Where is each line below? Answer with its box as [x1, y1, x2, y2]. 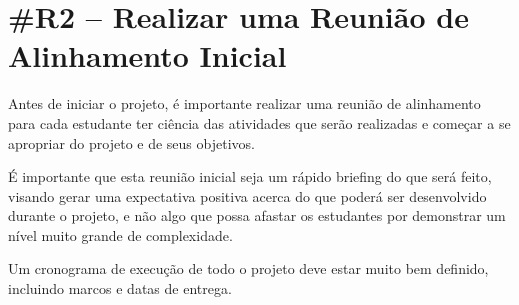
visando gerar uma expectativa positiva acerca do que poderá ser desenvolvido [8, 185, 487, 206]
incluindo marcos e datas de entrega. [8, 278, 232, 299]
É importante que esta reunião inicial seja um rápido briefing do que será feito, [8, 166, 492, 187]
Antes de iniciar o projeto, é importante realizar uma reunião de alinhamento [8, 93, 481, 114]
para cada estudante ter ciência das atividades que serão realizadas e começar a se [8, 112, 511, 133]
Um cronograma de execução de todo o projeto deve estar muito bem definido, [8, 258, 489, 279]
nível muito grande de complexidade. [8, 224, 233, 245]
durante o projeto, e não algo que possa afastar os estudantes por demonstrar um [8, 205, 506, 226]
